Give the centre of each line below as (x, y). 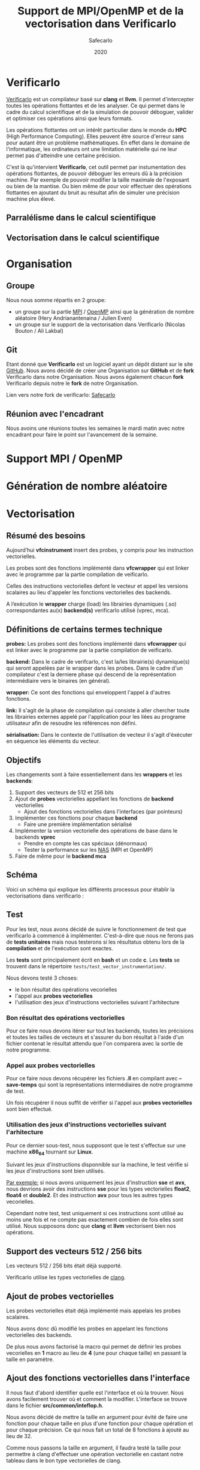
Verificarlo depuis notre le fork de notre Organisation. (72, 383)
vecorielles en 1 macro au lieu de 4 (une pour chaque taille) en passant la (96, 1353)
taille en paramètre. (30, 1360)
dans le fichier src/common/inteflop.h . (55, 1405)
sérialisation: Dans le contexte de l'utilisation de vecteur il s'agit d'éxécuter (99, 735)
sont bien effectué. (29, 1109)
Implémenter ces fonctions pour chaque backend (76, 818)
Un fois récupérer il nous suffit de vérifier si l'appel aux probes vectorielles (99, 1103)
